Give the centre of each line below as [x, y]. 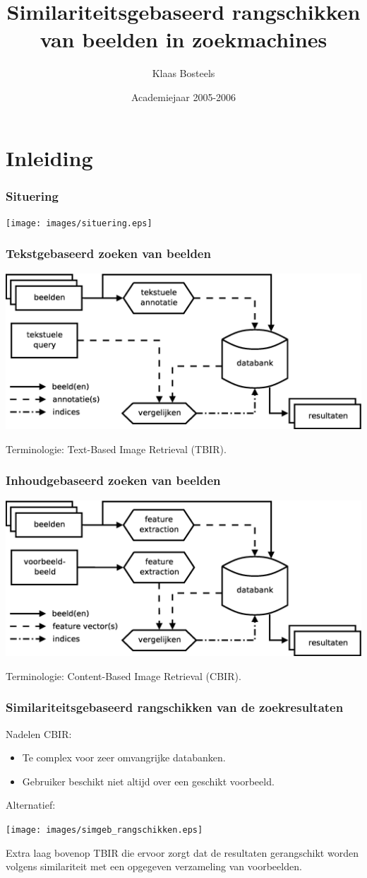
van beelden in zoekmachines [183, 39]
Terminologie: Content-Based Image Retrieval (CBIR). [124, 675]
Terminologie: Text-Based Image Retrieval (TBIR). [116, 449]
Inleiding [49, 157]
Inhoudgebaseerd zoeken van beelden [113, 480]
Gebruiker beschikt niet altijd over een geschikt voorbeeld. [148, 781]
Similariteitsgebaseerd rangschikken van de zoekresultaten [175, 707]
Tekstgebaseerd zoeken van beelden [108, 253]
